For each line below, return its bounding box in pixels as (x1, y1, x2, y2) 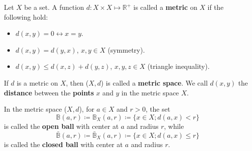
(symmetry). (108, 44, 145, 55)
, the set (145, 104, 170, 114)
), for (79, 104, 94, 114)
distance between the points (4, 87, 94, 97)
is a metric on (16, 77, 58, 88)
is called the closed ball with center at (4, 139, 123, 149)
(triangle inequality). (147, 61, 210, 71)
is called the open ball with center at (4, 121, 119, 131)
